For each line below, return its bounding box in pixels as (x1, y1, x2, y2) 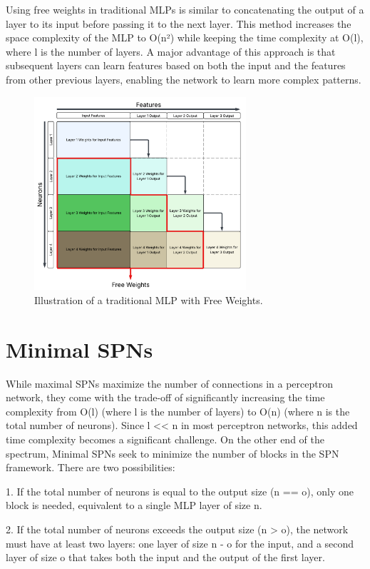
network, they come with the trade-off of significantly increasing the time (6, 390, 325, 405)
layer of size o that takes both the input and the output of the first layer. (6, 550, 325, 565)
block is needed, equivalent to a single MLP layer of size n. (6, 498, 262, 513)
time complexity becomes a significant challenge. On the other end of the (6, 431, 324, 446)
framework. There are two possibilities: (6, 460, 175, 475)
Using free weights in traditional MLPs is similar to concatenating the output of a (6, 2, 364, 16)
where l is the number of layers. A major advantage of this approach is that (6, 44, 336, 59)
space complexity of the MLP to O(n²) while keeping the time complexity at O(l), (6, 30, 364, 45)
